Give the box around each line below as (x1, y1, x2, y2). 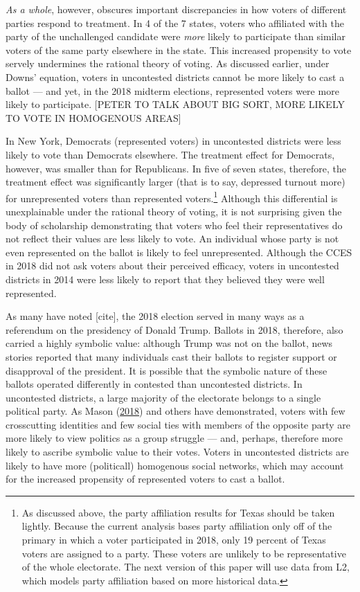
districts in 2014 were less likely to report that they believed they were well (6, 271, 325, 286)
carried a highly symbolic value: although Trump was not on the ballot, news (6, 336, 333, 350)
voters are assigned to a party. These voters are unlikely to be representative (21, 546, 346, 560)
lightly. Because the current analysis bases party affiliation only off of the (21, 519, 332, 533)
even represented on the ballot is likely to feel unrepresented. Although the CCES (6, 244, 352, 259)
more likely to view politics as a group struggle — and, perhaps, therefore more (6, 431, 343, 445)
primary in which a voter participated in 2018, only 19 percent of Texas (21, 532, 326, 547)
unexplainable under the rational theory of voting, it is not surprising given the (6, 204, 342, 218)
